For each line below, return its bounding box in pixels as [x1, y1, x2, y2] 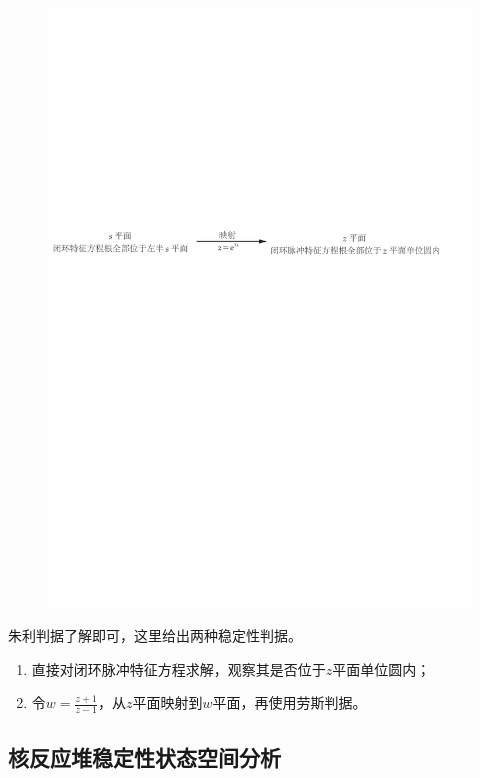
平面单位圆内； [332, 658, 431, 679]
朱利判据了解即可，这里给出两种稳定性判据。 [8, 625, 302, 646]
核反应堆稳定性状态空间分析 [8, 741, 281, 772]
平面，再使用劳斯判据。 [212, 692, 367, 713]
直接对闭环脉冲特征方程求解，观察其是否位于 [31, 658, 326, 679]
